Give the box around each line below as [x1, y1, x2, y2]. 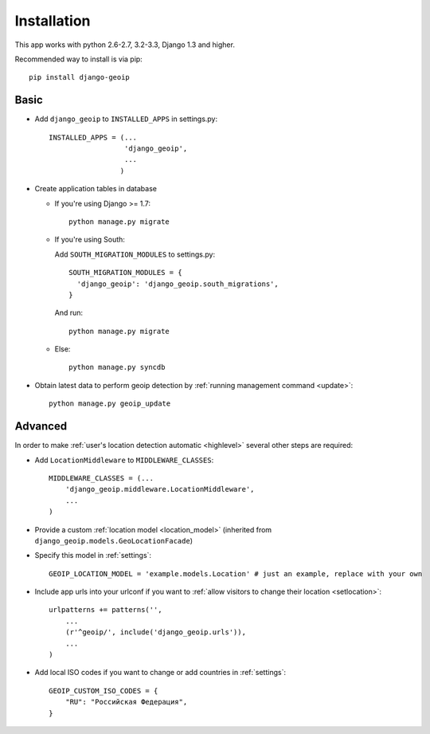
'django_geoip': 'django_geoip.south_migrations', [76, 279, 279, 288]
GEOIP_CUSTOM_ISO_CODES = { [49, 686, 158, 695]
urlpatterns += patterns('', [49, 606, 162, 614]
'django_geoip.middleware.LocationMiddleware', [64, 485, 255, 494]
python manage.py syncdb [68, 363, 166, 372]
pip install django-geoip [29, 73, 131, 82]
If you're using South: [54, 235, 125, 245]
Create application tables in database [34, 184, 157, 194]
